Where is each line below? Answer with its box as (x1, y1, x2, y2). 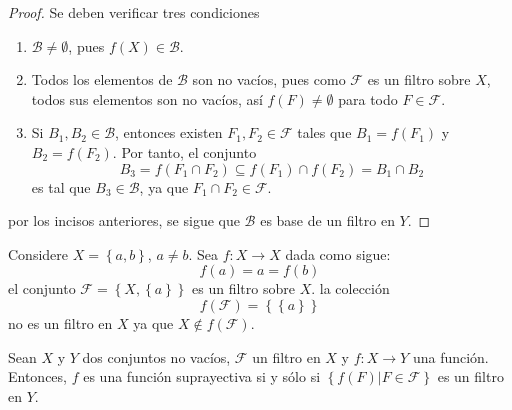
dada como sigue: (285, 243, 391, 264)
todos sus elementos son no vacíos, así (31, 88, 263, 109)
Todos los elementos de (31, 69, 173, 90)
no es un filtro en (8, 312, 113, 333)
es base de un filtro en (260, 210, 395, 231)
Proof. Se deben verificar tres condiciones (8, 2, 260, 22)
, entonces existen (115, 122, 223, 143)
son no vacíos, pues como (192, 69, 346, 90)
